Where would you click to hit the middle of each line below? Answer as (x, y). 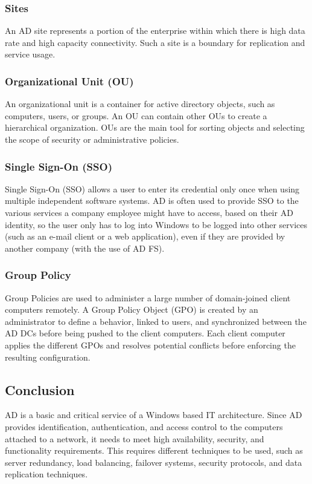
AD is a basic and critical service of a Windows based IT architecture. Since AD (154, 415)
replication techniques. (46, 474)
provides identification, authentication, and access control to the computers (144, 426)
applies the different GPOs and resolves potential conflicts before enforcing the (150, 345)
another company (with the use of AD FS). (85, 248)
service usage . (30, 54)
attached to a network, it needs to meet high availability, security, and (135, 438)
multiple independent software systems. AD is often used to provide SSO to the (152, 201)
